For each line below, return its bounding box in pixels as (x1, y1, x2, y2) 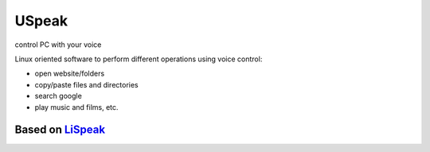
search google (34, 92, 83, 101)
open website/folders (34, 68, 105, 79)
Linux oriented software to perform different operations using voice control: (14, 54, 263, 64)
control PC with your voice (14, 40, 102, 49)
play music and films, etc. (34, 102, 119, 111)
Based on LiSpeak (14, 123, 106, 137)
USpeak (14, 12, 68, 29)
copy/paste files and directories (34, 80, 139, 89)
